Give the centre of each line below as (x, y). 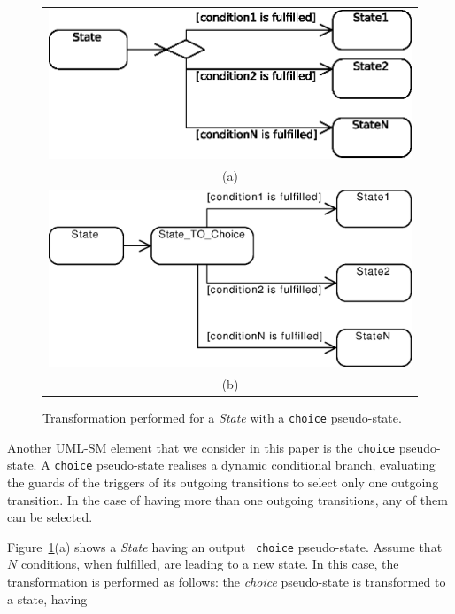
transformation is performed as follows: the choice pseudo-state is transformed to (227, 582)
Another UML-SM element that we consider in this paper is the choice (201, 447)
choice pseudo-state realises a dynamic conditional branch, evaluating (245, 465)
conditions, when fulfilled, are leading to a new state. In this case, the (210, 564)
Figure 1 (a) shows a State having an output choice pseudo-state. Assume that (225, 546)
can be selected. (50, 517)
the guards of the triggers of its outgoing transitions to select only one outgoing (223, 482)
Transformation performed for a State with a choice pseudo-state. (222, 418)
